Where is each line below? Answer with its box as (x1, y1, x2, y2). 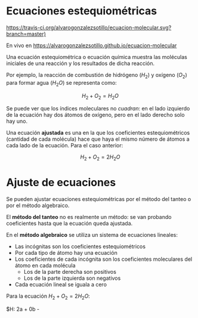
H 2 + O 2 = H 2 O (81, 92, 119, 101)
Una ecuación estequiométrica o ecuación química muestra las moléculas (6, 53, 188, 60)
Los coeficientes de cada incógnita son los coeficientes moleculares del (14, 255, 193, 263)
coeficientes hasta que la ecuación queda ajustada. (6, 220, 133, 227)
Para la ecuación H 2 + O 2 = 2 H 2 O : (6, 292, 91, 301)
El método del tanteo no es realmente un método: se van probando (6, 214, 172, 221)
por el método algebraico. (6, 202, 70, 209)
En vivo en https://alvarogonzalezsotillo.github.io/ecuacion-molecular (6, 42, 177, 49)
